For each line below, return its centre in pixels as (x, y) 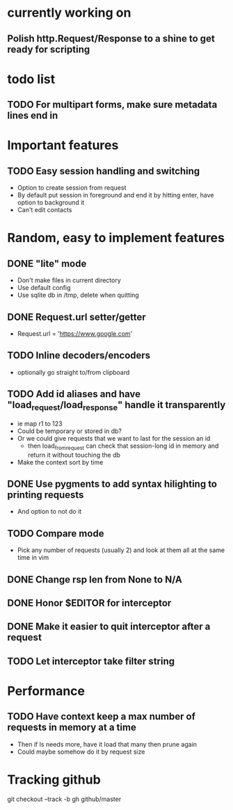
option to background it (51, 202)
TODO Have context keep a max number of (102, 716)
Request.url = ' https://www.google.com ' (75, 333)
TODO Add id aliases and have (74, 394)
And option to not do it (49, 512)
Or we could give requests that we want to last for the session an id (114, 438)
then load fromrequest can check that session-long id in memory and (123, 446)
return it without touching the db (74, 455)
